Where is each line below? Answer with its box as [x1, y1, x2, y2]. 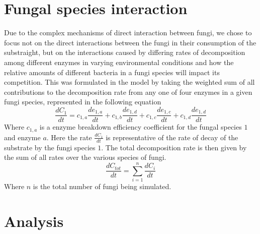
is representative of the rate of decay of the [106, 132, 238, 142]
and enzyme [4, 132, 41, 142]
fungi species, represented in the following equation [4, 96, 161, 107]
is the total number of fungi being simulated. [33, 181, 171, 191]
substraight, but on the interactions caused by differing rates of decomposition [4, 47, 245, 57]
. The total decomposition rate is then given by [101, 142, 247, 152]
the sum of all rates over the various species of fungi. [4, 152, 166, 162]
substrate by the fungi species [4, 142, 96, 152]
